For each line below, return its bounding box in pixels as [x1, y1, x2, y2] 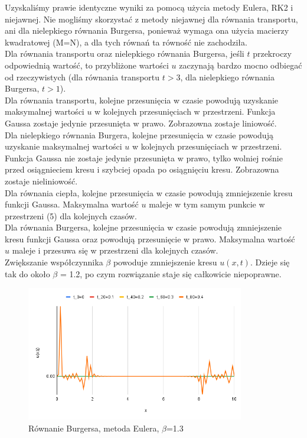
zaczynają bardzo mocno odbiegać [179, 59, 302, 71]
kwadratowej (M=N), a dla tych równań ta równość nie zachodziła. [5, 35, 247, 48]
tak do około [5, 267, 50, 280]
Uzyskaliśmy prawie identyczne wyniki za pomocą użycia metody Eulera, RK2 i [5, 1, 293, 13]
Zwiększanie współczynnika [5, 256, 103, 268]
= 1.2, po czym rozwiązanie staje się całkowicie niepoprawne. [60, 267, 282, 280]
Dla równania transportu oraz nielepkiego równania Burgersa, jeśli [5, 47, 244, 60]
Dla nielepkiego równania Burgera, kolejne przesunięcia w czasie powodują [5, 128, 273, 141]
